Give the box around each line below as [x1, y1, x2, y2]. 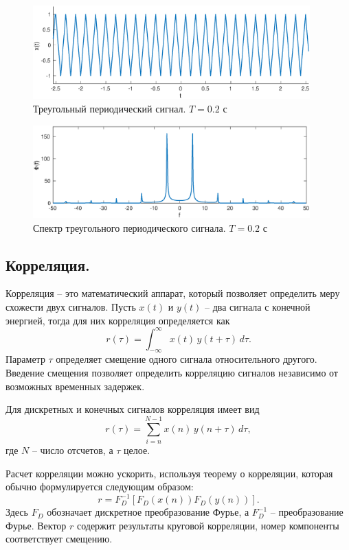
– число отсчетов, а [32, 442, 113, 457]
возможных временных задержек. [5, 379, 145, 393]
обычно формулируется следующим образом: [5, 479, 194, 494]
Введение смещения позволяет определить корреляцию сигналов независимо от [5, 366, 338, 380]
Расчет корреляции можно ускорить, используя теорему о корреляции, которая [5, 466, 333, 480]
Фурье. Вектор [5, 518, 67, 532]
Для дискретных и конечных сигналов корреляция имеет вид [5, 402, 260, 416]
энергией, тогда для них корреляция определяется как [5, 313, 230, 327]
